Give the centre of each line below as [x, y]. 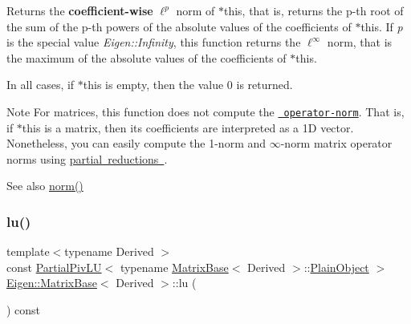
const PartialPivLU [54, 267]
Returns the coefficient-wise [80, 10]
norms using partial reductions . [87, 158]
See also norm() [45, 186]
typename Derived [109, 251]
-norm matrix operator [336, 143]
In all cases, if [41, 85]
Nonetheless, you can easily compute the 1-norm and [136, 143]
